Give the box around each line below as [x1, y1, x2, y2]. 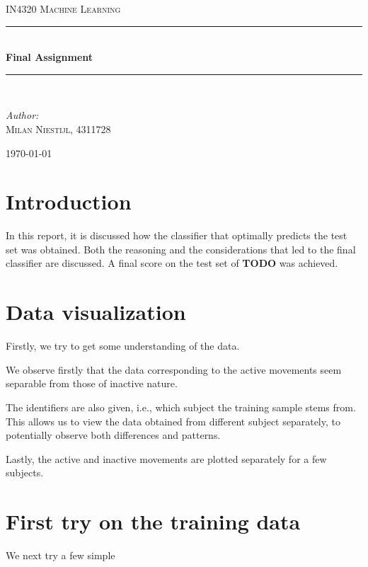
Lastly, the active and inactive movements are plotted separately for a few [6, 451, 327, 466]
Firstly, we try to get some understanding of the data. [6, 338, 240, 353]
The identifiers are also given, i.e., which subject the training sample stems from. [6, 399, 356, 414]
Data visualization [6, 297, 186, 326]
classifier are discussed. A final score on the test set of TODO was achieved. [6, 256, 338, 270]
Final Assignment [6, 50, 93, 64]
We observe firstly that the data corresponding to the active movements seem [6, 362, 342, 377]
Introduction [6, 187, 132, 216]
